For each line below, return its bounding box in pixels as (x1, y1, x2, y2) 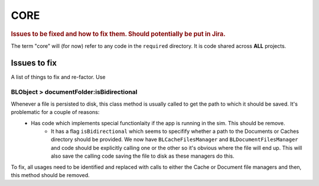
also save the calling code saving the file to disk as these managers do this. (51, 152, 235, 159)
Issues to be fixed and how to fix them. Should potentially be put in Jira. (11, 30, 226, 38)
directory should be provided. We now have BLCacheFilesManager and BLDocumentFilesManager (51, 136, 298, 143)
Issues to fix (11, 58, 57, 68)
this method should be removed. (11, 171, 90, 178)
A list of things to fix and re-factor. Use (11, 73, 106, 80)
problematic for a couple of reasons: (11, 109, 100, 116)
